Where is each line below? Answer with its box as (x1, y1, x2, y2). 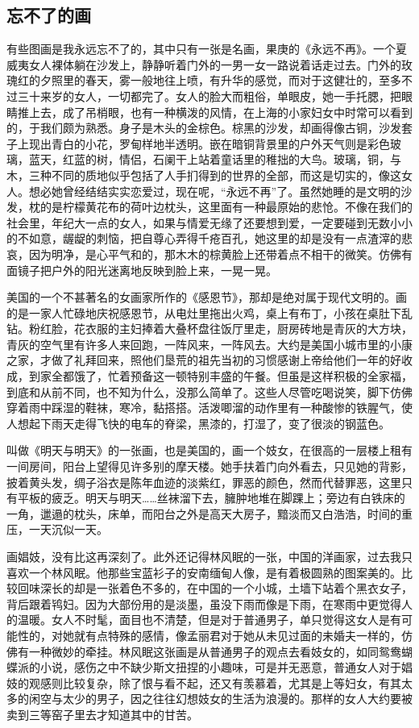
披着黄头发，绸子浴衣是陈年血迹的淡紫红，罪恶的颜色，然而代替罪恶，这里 (6, 473, 401, 490)
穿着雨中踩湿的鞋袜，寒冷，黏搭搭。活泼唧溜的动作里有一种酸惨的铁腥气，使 (6, 399, 413, 416)
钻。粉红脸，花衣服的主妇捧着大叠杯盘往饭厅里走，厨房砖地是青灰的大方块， (6, 320, 413, 337)
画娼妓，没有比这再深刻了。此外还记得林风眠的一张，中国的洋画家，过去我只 (6, 548, 413, 565)
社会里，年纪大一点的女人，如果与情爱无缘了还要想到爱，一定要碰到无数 (6, 214, 390, 231)
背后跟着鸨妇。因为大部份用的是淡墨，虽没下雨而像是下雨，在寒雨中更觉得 (6, 595, 401, 612)
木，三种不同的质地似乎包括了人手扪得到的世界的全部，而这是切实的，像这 (6, 166, 401, 183)
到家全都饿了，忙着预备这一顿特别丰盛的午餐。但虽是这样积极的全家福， (28, 368, 413, 385)
